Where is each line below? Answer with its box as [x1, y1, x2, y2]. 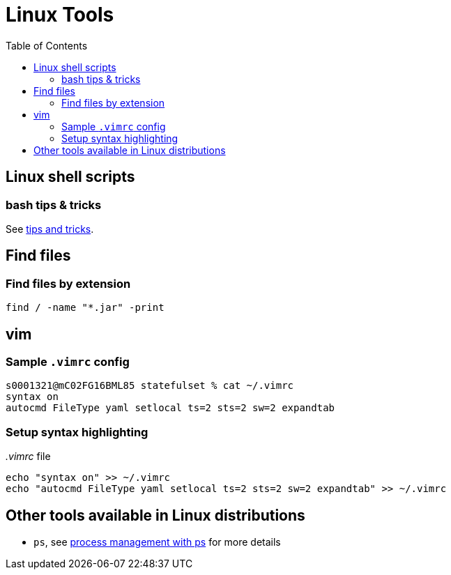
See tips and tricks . [6, 222, 94, 235]
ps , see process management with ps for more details [33, 536, 281, 548]
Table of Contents [6, 39, 88, 52]
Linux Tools [6, 3, 114, 26]
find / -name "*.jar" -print [6, 302, 165, 314]
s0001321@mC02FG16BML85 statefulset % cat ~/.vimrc [6, 380, 294, 392]
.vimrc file [6, 450, 51, 463]
